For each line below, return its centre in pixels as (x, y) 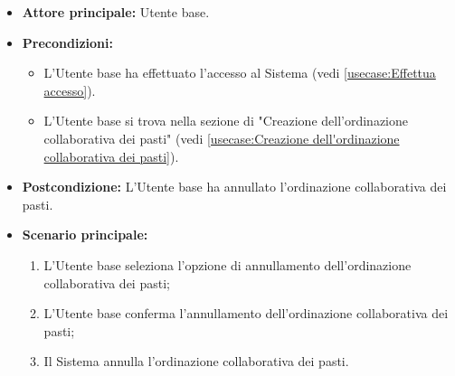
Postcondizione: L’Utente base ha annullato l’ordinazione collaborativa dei (234, 187)
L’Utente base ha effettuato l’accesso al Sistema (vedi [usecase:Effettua (240, 73)
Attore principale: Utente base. (116, 12)
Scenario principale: (85, 235)
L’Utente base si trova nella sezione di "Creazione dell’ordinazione (226, 121)
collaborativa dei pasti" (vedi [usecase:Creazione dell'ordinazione (222, 138)
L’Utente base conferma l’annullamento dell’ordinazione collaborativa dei (246, 313)
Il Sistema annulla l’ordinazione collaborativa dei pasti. (196, 361)
